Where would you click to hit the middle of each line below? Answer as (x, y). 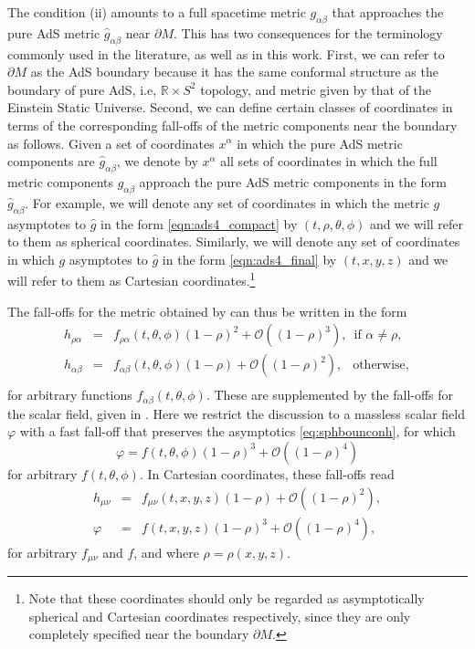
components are (51, 161)
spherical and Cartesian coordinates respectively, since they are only (220, 616)
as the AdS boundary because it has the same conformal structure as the (234, 72)
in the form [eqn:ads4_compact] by (199, 223)
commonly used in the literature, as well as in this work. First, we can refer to (226, 53)
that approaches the (388, 12)
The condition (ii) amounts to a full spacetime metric (157, 12)
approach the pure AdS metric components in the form (293, 181)
